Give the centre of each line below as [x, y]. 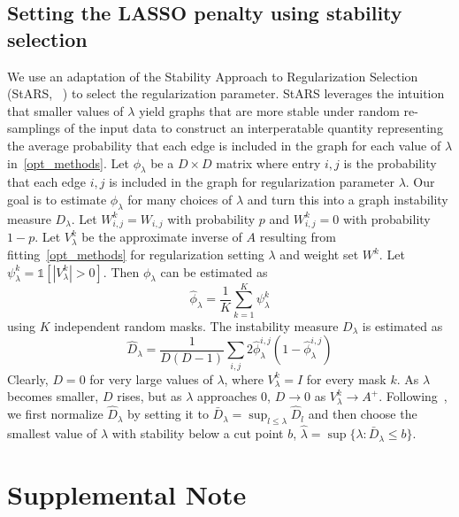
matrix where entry [268, 162]
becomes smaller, [53, 396]
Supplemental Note [127, 494]
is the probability [390, 162]
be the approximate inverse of [162, 237]
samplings [34, 128]
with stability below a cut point [198, 433]
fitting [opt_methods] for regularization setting [136, 255]
